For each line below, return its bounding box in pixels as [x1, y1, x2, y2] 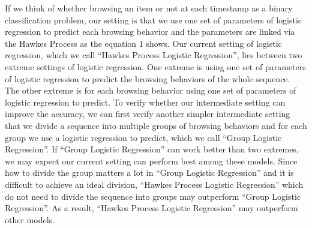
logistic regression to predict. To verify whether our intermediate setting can [5, 95, 286, 108]
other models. [5, 213, 55, 226]
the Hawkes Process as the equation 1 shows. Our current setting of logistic [5, 37, 282, 49]
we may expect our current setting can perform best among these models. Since [5, 154, 298, 167]
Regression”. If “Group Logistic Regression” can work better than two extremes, [5, 143, 299, 155]
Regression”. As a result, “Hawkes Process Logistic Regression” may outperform [5, 202, 298, 214]
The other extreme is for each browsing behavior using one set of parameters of [5, 84, 296, 97]
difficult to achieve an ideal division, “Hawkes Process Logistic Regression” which [5, 178, 304, 190]
